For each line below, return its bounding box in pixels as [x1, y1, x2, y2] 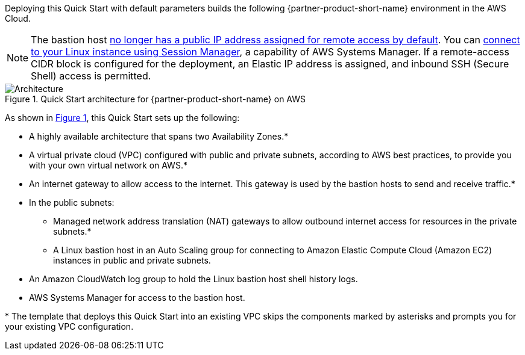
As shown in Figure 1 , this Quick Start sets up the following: [5, 113, 240, 123]
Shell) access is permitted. [31, 70, 151, 82]
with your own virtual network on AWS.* [29, 160, 187, 170]
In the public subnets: [29, 197, 115, 208]
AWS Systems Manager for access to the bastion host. [29, 292, 245, 303]
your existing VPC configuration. [5, 321, 134, 332]
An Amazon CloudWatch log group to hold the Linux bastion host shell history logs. [29, 274, 358, 284]
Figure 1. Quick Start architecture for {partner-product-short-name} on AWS [5, 94, 306, 104]
